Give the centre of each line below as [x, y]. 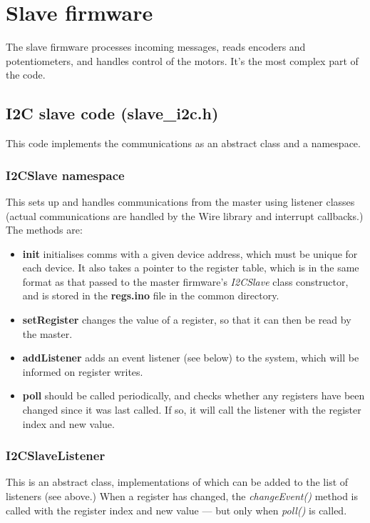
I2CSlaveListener [56, 455]
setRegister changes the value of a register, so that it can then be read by [187, 320]
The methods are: [44, 230]
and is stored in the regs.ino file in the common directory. [151, 295]
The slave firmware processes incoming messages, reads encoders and [156, 47]
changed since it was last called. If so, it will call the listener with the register [192, 410]
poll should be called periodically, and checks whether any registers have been [194, 395]
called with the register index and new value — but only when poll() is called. [176, 510]
